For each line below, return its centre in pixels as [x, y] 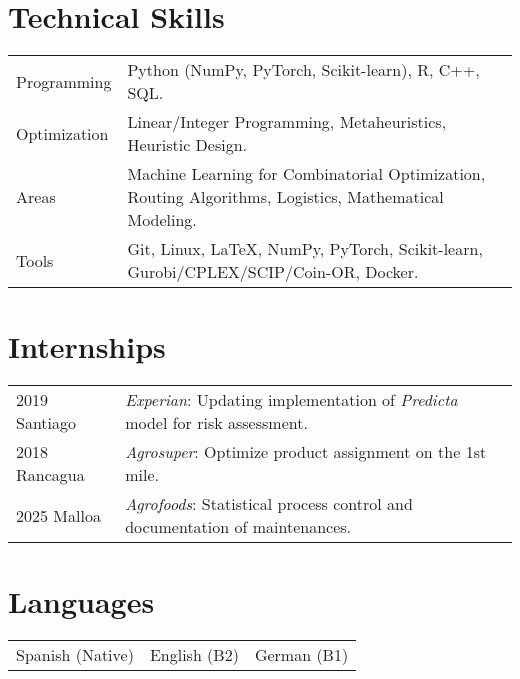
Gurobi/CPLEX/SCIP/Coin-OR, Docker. [273, 272]
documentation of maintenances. [238, 527]
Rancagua [50, 475]
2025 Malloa [58, 515]
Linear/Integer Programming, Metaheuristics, [287, 122]
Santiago [46, 423]
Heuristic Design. [187, 145]
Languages [81, 601]
